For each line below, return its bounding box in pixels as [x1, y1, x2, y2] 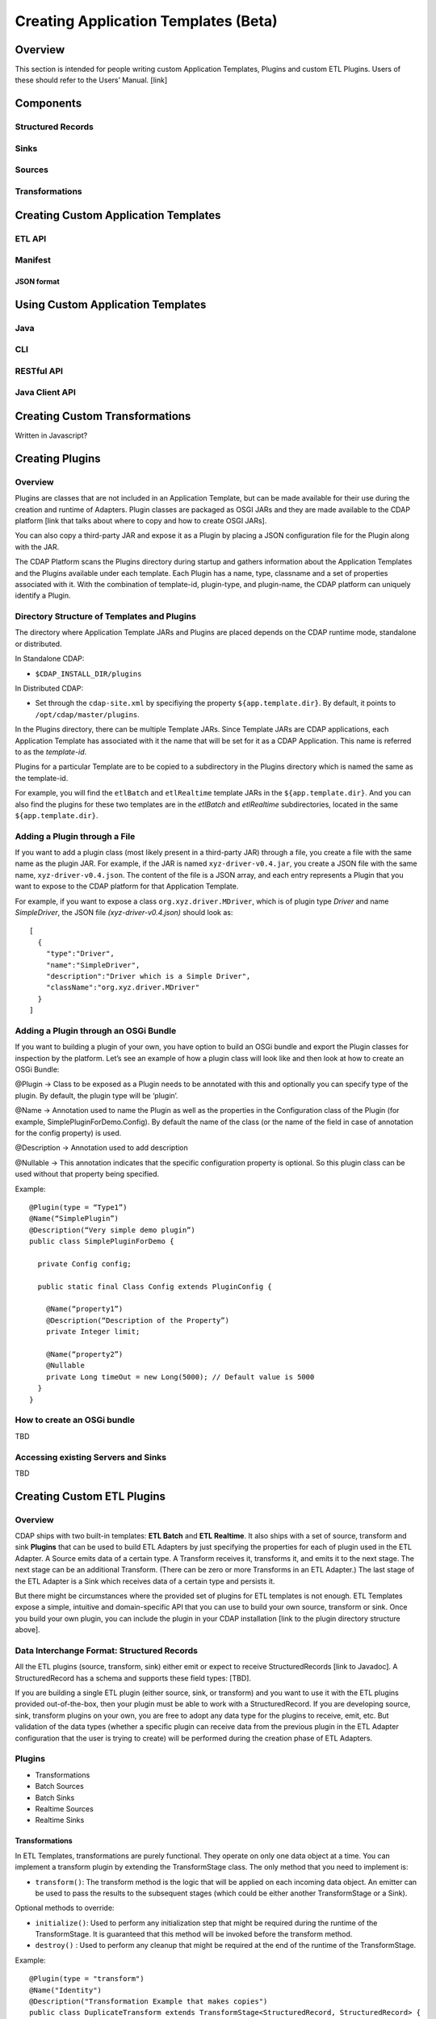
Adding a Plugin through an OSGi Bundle [15, 1025, 177, 1036]
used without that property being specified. [15, 1169, 160, 1179]
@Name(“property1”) [45, 1304, 124, 1314]
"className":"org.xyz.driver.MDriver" [45, 983, 200, 993]
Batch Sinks [35, 1793, 75, 1803]
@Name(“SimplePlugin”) [29, 1214, 119, 1224]
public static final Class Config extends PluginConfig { [37, 1282, 272, 1291]
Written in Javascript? [15, 430, 88, 440]
